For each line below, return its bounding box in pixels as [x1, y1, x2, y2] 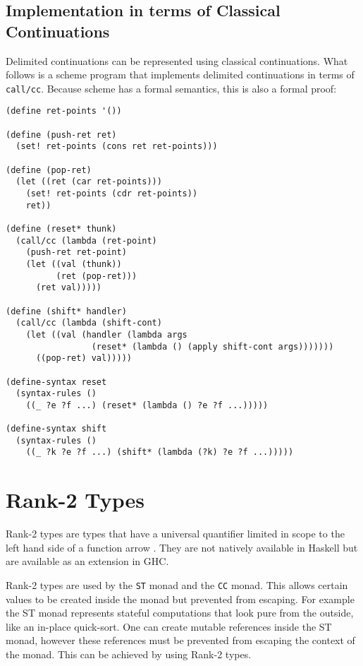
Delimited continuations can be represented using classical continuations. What [6, 53, 348, 68]
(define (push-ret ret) [6, 129, 117, 140]
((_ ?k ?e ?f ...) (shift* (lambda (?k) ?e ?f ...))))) [25, 447, 294, 458]
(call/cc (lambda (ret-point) [16, 235, 157, 246]
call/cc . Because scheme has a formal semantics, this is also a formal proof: [6, 81, 337, 95]
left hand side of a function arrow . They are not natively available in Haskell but [6, 540, 358, 554]
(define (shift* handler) [6, 306, 127, 316]
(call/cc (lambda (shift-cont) [16, 318, 162, 328]
